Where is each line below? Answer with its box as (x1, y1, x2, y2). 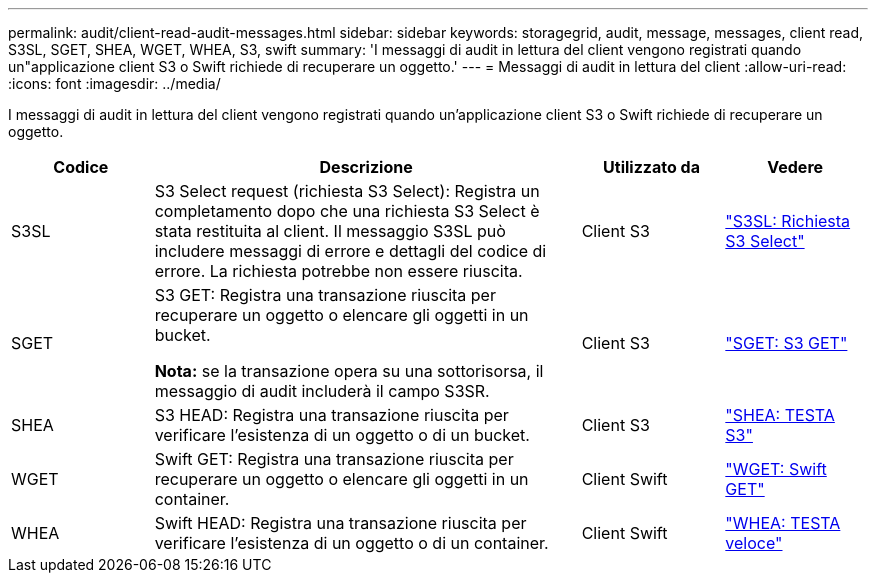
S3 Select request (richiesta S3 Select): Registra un (154, 181, 540, 201)
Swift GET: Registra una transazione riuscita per (154, 449, 514, 469)
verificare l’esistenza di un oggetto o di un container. (154, 533, 549, 553)
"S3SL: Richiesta (725, 211, 851, 231)
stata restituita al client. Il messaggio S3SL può (154, 221, 506, 241)
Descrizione (319, 157, 413, 177)
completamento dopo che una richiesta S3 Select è (154, 201, 540, 221)
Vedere (767, 157, 824, 177)
